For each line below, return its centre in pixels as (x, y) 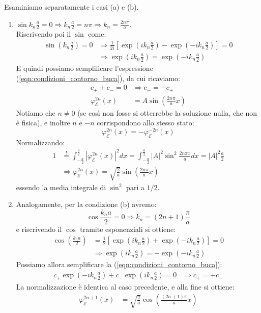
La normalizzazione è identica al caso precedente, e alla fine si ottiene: (125, 286)
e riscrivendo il (39, 229)
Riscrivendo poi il (43, 34)
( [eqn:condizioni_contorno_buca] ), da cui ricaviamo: (98, 78)
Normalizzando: (40, 142)
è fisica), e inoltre (43, 123)
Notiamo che (36, 112)
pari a (135, 187)
